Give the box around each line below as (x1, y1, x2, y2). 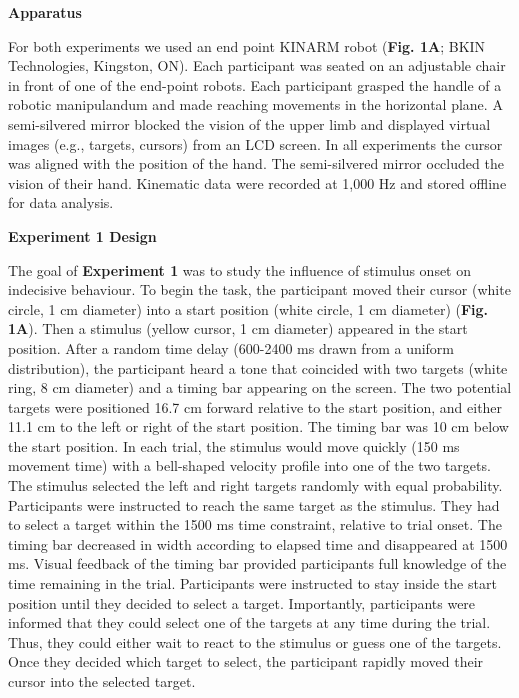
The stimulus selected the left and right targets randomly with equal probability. (8, 475, 503, 496)
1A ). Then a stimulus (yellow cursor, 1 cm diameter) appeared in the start (8, 318, 468, 339)
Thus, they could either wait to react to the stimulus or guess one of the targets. (8, 631, 502, 652)
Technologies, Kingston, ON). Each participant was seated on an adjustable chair (8, 55, 506, 76)
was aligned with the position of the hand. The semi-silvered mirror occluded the (8, 153, 504, 174)
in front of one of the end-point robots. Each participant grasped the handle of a (8, 74, 502, 95)
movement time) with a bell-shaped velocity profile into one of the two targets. (8, 455, 491, 476)
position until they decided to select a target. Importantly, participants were (8, 592, 476, 613)
